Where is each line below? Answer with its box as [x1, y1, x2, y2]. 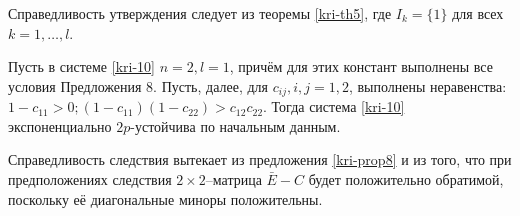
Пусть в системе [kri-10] [8, 56, 155, 77]
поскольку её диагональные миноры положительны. [8, 188, 323, 209]
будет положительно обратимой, [308, 169, 504, 190]
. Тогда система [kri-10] [263, 96, 405, 117]
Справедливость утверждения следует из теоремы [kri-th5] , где [8, 3, 392, 23]
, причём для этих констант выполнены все [229, 56, 493, 77]
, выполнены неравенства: [348, 75, 507, 96]
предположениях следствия [8, 169, 172, 190]
